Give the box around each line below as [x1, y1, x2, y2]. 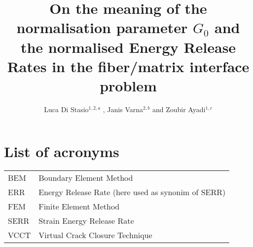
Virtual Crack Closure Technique [38, 229, 152, 241]
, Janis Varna [103, 104, 144, 114]
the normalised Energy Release [20, 37, 236, 57]
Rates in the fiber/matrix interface [7, 56, 250, 76]
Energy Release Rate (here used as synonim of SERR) [38, 186, 226, 198]
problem [100, 75, 157, 95]
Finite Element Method [38, 201, 120, 212]
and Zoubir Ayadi [152, 104, 206, 114]
